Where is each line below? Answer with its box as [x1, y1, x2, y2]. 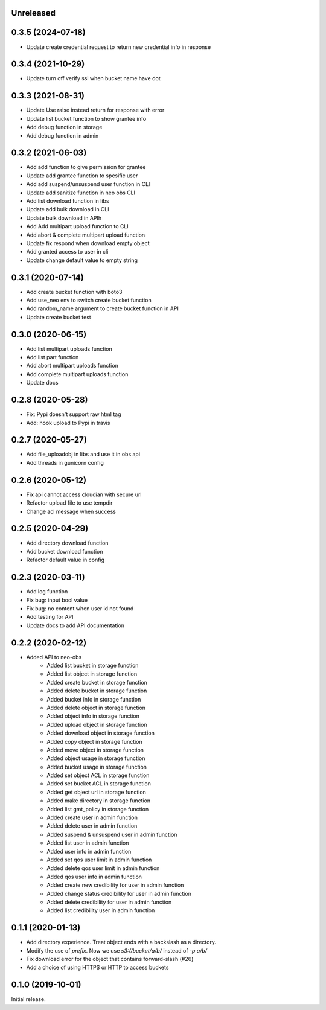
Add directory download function [26, 539, 109, 546]
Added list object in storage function [46, 670, 138, 677]
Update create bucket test [26, 313, 92, 321]
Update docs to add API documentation [26, 622, 125, 629]
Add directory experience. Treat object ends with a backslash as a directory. [26, 939, 217, 946]
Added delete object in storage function [46, 704, 146, 711]
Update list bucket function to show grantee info [26, 115, 147, 122]
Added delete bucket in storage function [46, 687, 147, 694]
